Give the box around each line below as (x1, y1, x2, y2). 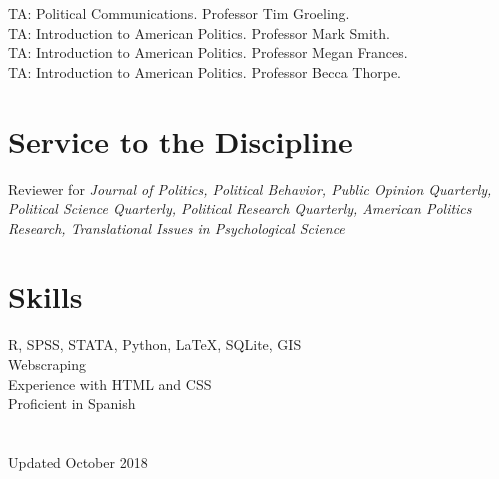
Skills (8, 276, 83, 317)
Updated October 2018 (8, 451, 148, 472)
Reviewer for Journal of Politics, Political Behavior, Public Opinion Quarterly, (8, 178, 492, 199)
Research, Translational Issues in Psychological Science (8, 217, 345, 238)
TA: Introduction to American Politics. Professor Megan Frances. (8, 42, 408, 63)
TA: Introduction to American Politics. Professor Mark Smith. (8, 22, 390, 43)
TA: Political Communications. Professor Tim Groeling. (8, 3, 350, 23)
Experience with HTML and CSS (8, 373, 212, 394)
